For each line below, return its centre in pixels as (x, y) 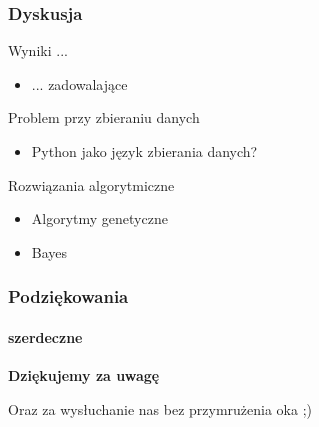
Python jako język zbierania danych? (144, 151)
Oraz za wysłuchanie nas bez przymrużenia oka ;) (160, 408)
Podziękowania (68, 296)
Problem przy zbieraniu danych (104, 117)
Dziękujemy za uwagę (84, 375)
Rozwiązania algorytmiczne (91, 184)
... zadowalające (79, 83)
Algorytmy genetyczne (99, 218)
